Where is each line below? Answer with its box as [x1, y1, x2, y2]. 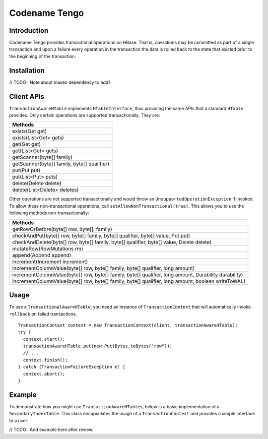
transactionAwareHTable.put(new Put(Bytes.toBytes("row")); [23, 343, 173, 349]
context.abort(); [23, 371, 66, 376]
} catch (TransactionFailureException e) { [18, 364, 126, 370]
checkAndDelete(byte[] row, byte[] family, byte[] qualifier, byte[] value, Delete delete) [12, 239, 212, 246]
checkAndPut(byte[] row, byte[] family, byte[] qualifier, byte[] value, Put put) [12, 232, 191, 239]
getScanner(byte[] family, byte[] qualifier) [12, 160, 110, 167]
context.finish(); [23, 357, 68, 363]
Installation [9, 66, 45, 74]
